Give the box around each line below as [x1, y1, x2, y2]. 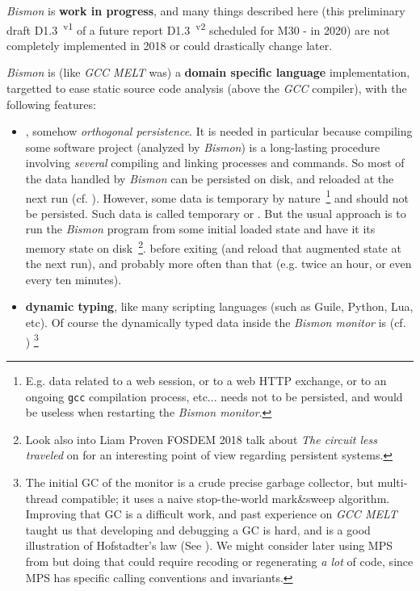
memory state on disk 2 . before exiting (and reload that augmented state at [25, 237, 401, 256]
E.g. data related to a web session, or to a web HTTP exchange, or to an [25, 371, 387, 388]
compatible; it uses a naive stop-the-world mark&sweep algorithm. [61, 489, 390, 506]
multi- [377, 473, 408, 490]
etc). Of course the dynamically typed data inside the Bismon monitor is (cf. [25, 314, 406, 331]
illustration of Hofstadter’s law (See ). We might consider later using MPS [25, 537, 393, 554]
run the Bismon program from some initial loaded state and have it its [25, 220, 376, 237]
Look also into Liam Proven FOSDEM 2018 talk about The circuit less [25, 430, 377, 447]
